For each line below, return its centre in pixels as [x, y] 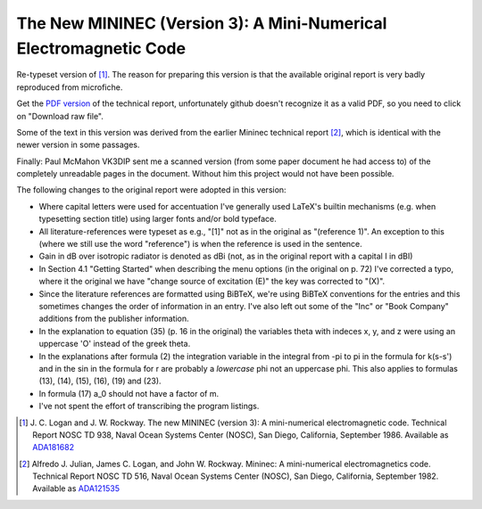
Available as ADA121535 [76, 488]
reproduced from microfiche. [70, 87]
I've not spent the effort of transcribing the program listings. [149, 406]
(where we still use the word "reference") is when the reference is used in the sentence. [201, 244]
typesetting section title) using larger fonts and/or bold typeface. [158, 219]
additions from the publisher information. [114, 319]
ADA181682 [54, 447]
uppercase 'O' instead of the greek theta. [115, 344]
